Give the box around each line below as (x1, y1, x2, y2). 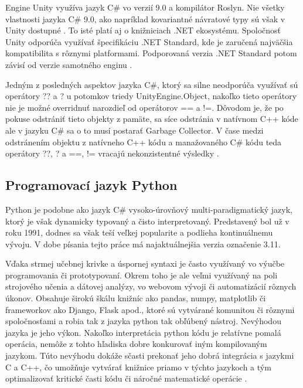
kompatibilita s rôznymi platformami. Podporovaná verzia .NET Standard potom (5, 47, 297, 59)
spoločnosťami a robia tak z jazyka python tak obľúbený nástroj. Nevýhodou (5, 315, 281, 327)
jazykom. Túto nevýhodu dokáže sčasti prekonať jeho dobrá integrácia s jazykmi (5, 349, 294, 362)
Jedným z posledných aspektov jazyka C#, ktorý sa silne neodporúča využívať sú (5, 78, 298, 90)
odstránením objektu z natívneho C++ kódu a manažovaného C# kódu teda (5, 135, 282, 148)
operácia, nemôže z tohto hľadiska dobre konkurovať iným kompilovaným (5, 338, 267, 350)
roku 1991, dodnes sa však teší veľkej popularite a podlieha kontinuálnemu (5, 226, 273, 239)
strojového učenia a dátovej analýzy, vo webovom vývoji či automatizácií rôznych (5, 280, 297, 292)
